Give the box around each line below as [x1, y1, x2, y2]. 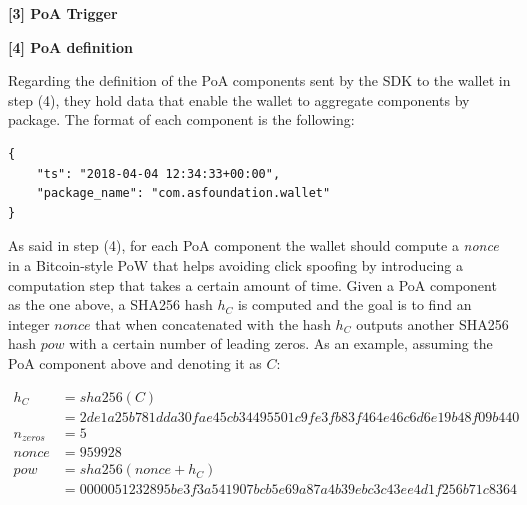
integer [8, 313, 50, 334]
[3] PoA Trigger [8, 3, 118, 23]
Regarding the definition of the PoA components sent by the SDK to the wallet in [8, 70, 511, 91]
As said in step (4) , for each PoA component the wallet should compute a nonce [8, 235, 499, 256]
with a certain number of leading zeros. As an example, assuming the [69, 333, 493, 354]
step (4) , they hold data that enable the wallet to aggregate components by [8, 89, 470, 110]
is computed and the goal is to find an [237, 294, 472, 315]
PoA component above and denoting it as [8, 352, 262, 373]
